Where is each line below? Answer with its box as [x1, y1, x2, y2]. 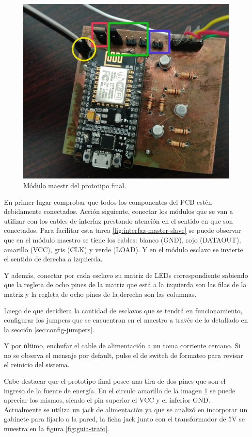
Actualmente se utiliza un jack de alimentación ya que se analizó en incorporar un [4, 404, 248, 414]
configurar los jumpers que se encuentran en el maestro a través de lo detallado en [4, 315, 248, 325]
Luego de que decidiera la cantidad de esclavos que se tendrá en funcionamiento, [4, 305, 243, 315]
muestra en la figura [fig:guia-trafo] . [4, 423, 110, 434]
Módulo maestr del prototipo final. [23, 180, 126, 190]
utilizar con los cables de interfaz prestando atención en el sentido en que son [4, 215, 233, 226]
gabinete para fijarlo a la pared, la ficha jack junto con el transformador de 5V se [4, 414, 245, 424]
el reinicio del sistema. [4, 359, 70, 370]
